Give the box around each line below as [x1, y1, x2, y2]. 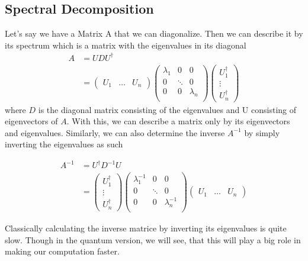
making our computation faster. [5, 245, 120, 257]
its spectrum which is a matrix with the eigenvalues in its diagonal [5, 38, 246, 51]
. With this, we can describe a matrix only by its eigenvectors [66, 115, 290, 127]
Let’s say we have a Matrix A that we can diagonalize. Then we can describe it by [5, 27, 303, 40]
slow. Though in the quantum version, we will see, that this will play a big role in [5, 233, 301, 246]
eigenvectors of [5, 115, 58, 127]
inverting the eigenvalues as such [5, 138, 123, 150]
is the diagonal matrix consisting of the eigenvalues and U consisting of [38, 103, 297, 115]
